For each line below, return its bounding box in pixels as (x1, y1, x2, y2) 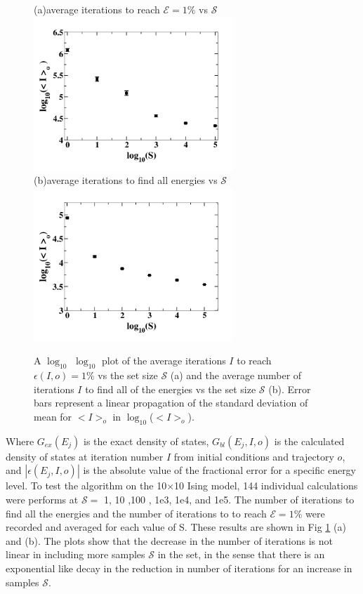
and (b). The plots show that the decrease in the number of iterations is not (6, 533, 333, 548)
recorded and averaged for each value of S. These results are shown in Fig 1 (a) (6, 520, 346, 534)
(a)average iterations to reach (34, 2, 160, 16)
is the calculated (274, 433, 345, 448)
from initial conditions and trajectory (173, 449, 334, 463)
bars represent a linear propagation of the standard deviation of (34, 395, 308, 410)
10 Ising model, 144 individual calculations (174, 478, 358, 493)
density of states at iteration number (6, 449, 164, 463)
